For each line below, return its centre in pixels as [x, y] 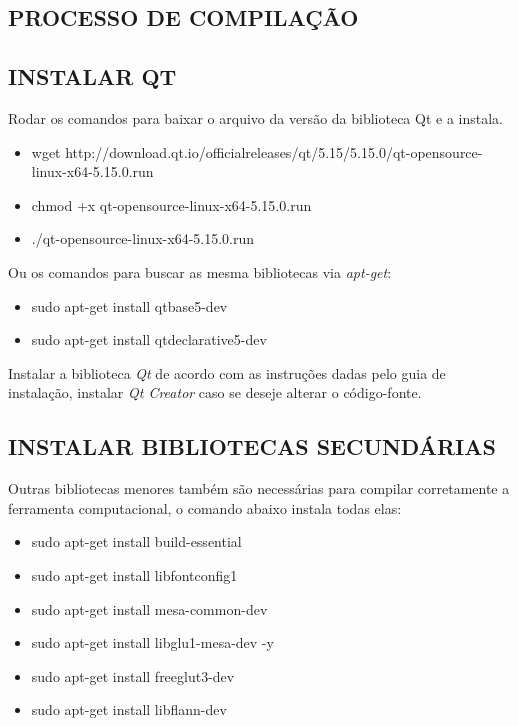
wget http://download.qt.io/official [138, 151]
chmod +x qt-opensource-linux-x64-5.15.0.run [171, 204]
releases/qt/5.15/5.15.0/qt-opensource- [364, 151]
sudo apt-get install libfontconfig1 [134, 574]
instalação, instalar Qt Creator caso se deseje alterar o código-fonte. [215, 392]
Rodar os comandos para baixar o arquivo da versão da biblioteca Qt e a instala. [255, 117]
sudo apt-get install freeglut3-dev [133, 675]
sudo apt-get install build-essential [136, 541]
